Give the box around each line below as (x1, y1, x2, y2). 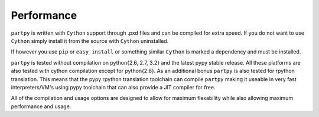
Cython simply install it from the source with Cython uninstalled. (11, 37, 169, 44)
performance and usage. (11, 103, 71, 110)
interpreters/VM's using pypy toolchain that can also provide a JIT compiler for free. (11, 83, 216, 91)
